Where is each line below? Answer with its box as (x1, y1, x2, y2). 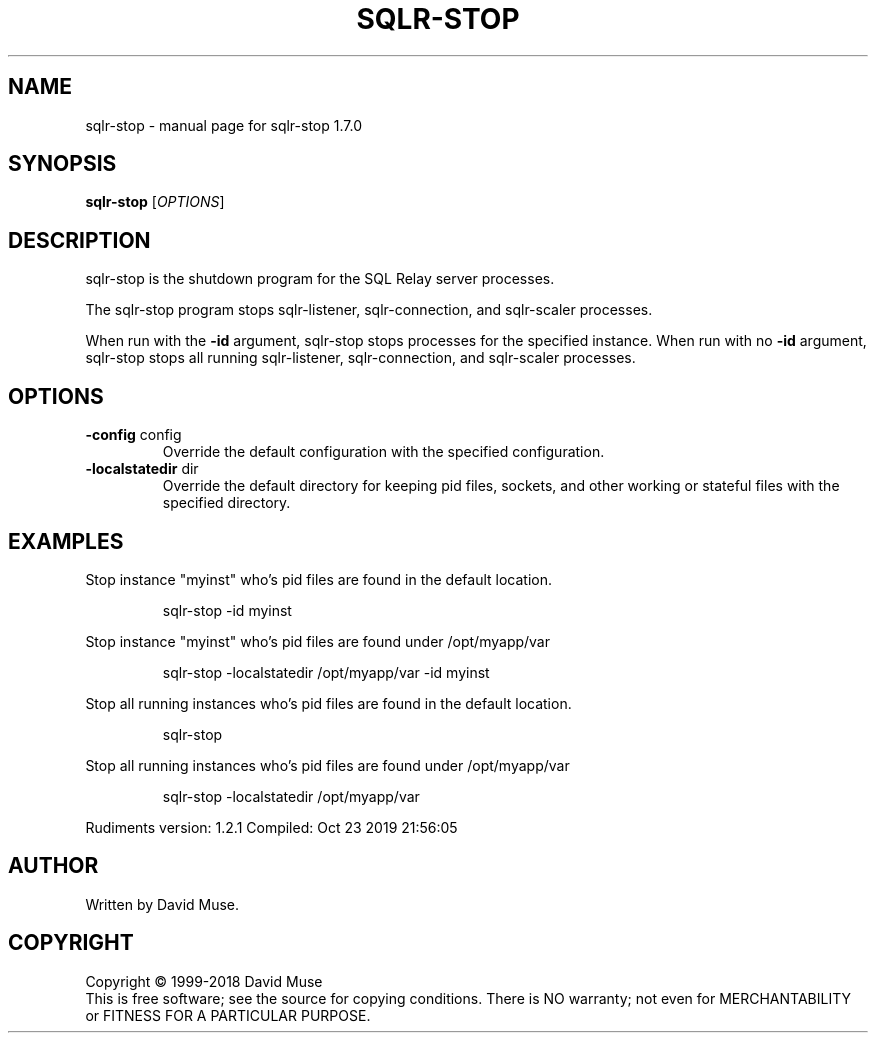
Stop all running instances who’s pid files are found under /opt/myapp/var (85, 756, 570, 774)
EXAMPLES (8, 528, 124, 554)
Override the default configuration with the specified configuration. (162, 443, 605, 461)
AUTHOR (8, 853, 99, 879)
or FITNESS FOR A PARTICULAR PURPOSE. (85, 1006, 371, 1024)
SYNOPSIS (8, 151, 117, 177)
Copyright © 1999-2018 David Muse (85, 972, 323, 990)
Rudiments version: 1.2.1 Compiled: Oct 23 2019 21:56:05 (85, 818, 458, 836)
